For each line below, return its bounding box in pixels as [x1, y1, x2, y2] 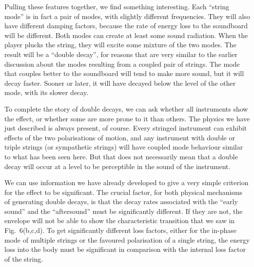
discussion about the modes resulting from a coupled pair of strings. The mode [4, 58, 240, 69]
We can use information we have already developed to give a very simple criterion [4, 177, 249, 188]
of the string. [4, 253, 43, 264]
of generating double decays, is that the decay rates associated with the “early [4, 196, 238, 207]
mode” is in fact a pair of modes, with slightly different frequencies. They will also [4, 11, 250, 21]
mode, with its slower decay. [4, 87, 89, 97]
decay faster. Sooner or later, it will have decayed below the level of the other [4, 77, 236, 88]
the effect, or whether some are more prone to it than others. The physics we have [4, 113, 250, 123]
